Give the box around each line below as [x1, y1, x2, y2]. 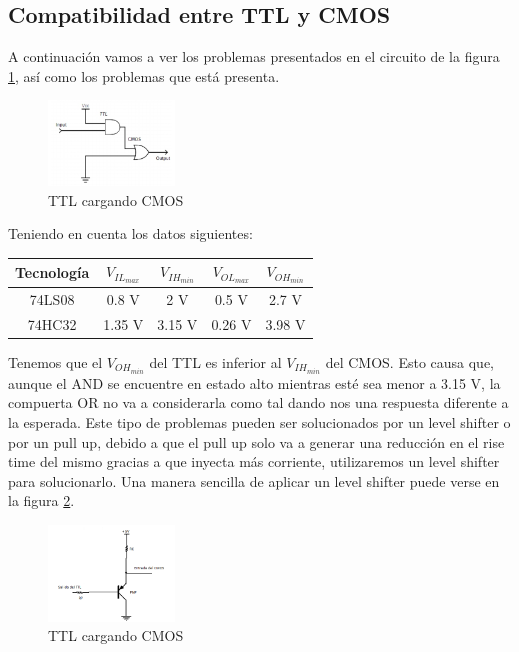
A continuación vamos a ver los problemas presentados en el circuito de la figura [8, 46, 500, 67]
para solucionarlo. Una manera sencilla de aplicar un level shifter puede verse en [8, 470, 500, 491]
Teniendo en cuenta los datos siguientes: [8, 223, 253, 244]
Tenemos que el [8, 351, 103, 372]
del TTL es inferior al [149, 351, 282, 372]
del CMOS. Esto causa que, [325, 351, 495, 372]
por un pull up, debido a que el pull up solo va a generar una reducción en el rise [8, 431, 505, 452]
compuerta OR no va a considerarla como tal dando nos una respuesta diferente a [8, 392, 509, 413]
